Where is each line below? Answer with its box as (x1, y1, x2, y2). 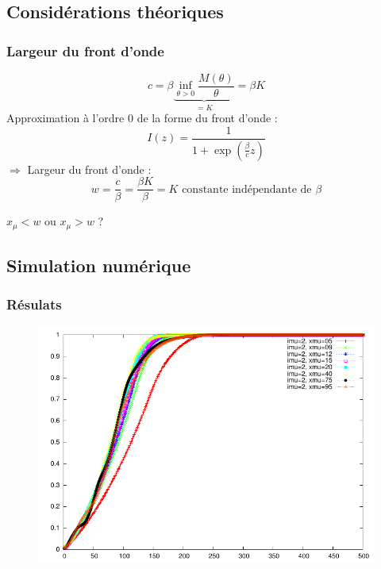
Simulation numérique (6, 253, 191, 278)
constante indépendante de (182, 183, 312, 195)
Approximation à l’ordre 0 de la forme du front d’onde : (6, 110, 278, 126)
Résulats (6, 294, 62, 314)
